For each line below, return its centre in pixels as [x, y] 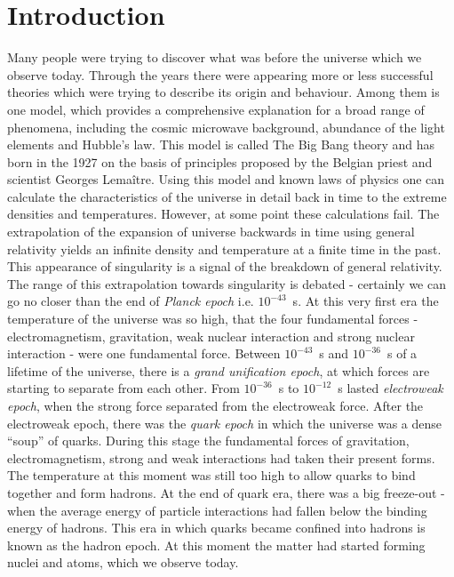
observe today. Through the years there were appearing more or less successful [220, 74]
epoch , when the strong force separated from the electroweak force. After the [215, 405]
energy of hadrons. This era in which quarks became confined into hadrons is [216, 528]
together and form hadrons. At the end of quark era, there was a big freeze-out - [226, 492]
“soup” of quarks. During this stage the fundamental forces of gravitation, [208, 441]
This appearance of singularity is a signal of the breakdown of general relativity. [225, 266]
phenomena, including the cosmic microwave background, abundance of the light [226, 127]
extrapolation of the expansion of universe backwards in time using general [211, 232]
